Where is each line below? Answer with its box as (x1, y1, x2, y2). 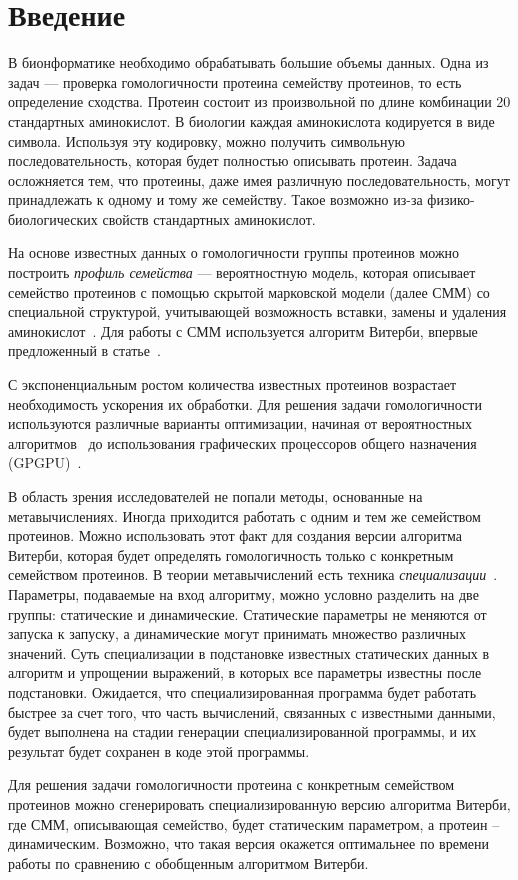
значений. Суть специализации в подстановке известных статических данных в (8, 642, 490, 663)
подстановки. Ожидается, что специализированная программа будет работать (8, 681, 477, 702)
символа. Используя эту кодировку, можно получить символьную (8, 130, 405, 151)
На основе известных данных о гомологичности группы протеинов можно (8, 242, 460, 263)
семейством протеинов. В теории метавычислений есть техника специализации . (8, 564, 498, 585)
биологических (8, 208, 98, 229)
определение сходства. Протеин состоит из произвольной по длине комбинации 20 (8, 91, 511, 112)
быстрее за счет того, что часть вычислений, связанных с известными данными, (8, 701, 496, 722)
